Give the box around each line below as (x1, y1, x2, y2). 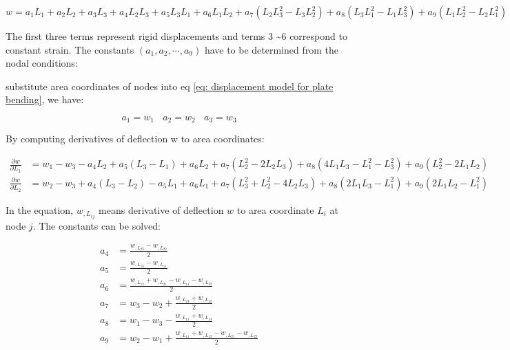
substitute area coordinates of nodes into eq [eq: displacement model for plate (6, 78, 334, 93)
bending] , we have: (6, 92, 84, 107)
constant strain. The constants (6, 42, 134, 56)
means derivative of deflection (99, 202, 224, 217)
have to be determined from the (204, 42, 339, 56)
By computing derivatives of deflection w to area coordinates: (6, 131, 265, 146)
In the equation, (6, 202, 74, 217)
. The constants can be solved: (32, 218, 161, 232)
